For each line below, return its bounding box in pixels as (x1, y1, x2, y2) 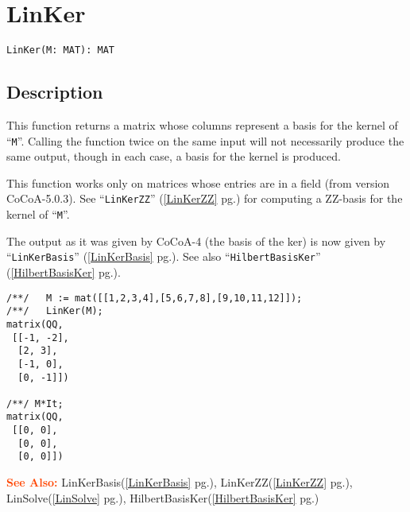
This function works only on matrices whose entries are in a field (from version (6, 174, 390, 191)
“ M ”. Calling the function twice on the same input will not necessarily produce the (6, 132, 404, 149)
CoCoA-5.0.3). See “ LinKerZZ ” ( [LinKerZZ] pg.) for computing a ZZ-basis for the (6, 190, 403, 207)
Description (6, 80, 103, 104)
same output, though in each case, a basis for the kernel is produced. (6, 148, 341, 165)
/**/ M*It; (6, 398, 64, 409)
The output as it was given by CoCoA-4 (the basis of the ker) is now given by (6, 232, 386, 249)
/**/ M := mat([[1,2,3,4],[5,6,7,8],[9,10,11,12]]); (6, 292, 303, 304)
